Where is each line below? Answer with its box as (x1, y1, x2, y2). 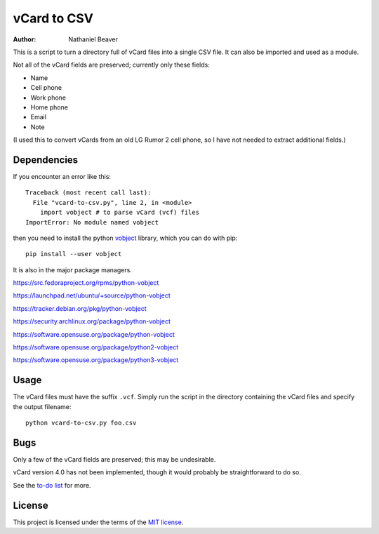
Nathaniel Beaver (68, 35, 119, 44)
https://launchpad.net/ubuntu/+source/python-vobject (13, 291, 171, 300)
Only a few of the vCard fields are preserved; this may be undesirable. (13, 455, 216, 464)
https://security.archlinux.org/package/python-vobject (13, 317, 171, 326)
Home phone (30, 102, 68, 112)
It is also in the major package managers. (13, 265, 133, 274)
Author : (13, 35, 36, 44)
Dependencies (13, 154, 79, 166)
